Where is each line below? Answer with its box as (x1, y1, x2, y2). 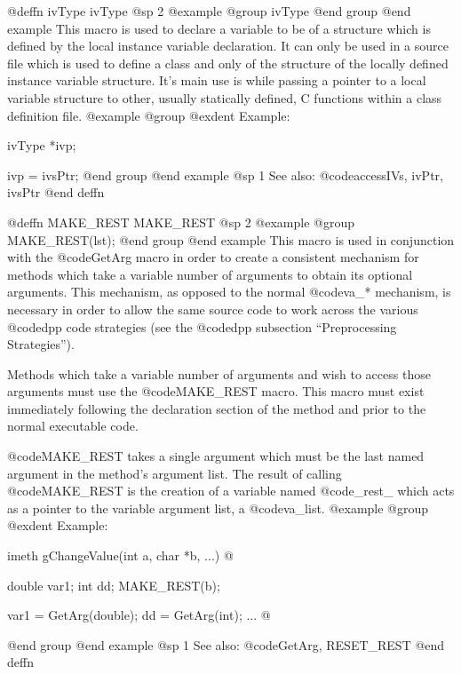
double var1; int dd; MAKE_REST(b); (7, 575, 220, 594)
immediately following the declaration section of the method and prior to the (7, 399, 426, 417)
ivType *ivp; (7, 136, 76, 155)
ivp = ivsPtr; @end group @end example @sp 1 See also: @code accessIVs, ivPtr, (7, 165, 443, 184)
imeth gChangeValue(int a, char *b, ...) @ (7, 546, 234, 565)
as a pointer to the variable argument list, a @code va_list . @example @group (7, 498, 429, 517)
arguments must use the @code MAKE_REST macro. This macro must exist (7, 382, 425, 400)
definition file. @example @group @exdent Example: (7, 106, 290, 124)
